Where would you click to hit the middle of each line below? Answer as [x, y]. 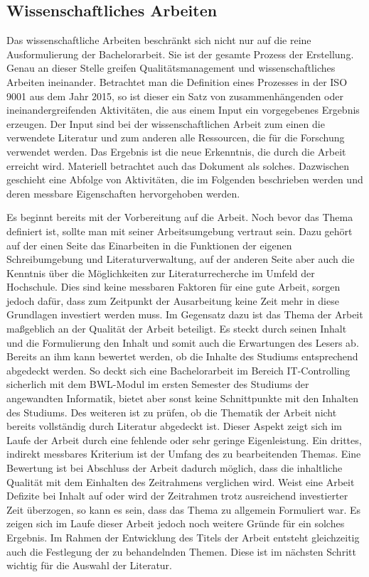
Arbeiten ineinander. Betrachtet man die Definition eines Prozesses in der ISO [177, 81]
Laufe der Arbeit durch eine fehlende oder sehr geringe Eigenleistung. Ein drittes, [184, 440]
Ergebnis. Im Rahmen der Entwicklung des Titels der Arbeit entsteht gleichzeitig [183, 537]
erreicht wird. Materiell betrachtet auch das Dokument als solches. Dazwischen [178, 165]
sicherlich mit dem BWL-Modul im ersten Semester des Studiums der [158, 384]
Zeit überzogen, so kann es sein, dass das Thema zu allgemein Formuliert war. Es [184, 509]
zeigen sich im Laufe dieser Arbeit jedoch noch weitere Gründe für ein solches [176, 523]
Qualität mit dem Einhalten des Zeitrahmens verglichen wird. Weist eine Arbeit [181, 481]
